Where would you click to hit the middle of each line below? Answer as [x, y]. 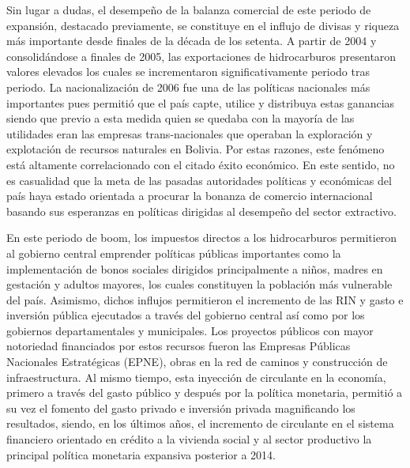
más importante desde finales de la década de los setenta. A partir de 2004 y [192, 41]
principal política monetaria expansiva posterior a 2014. [141, 454]
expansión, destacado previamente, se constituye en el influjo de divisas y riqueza [203, 25]
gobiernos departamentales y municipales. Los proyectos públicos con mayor [190, 330]
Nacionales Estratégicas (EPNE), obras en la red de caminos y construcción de [197, 362]
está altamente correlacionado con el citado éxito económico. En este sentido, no [201, 164]
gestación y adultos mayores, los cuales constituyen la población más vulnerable [199, 284]
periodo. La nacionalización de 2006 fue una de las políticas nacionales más [188, 87]
